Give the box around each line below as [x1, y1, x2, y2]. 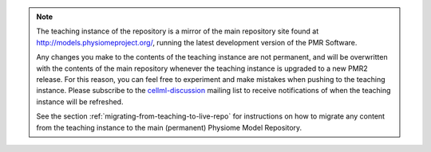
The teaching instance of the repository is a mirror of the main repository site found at [36, 26, 319, 36]
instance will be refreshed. [36, 96, 124, 107]
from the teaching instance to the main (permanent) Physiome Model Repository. [36, 123, 302, 132]
